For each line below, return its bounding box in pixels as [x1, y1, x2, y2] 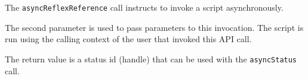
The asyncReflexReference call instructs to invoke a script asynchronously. [5, 1, 284, 13]
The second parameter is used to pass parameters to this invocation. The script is [5, 21, 304, 33]
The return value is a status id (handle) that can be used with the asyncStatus [5, 52, 297, 65]
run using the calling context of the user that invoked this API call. [5, 33, 252, 45]
